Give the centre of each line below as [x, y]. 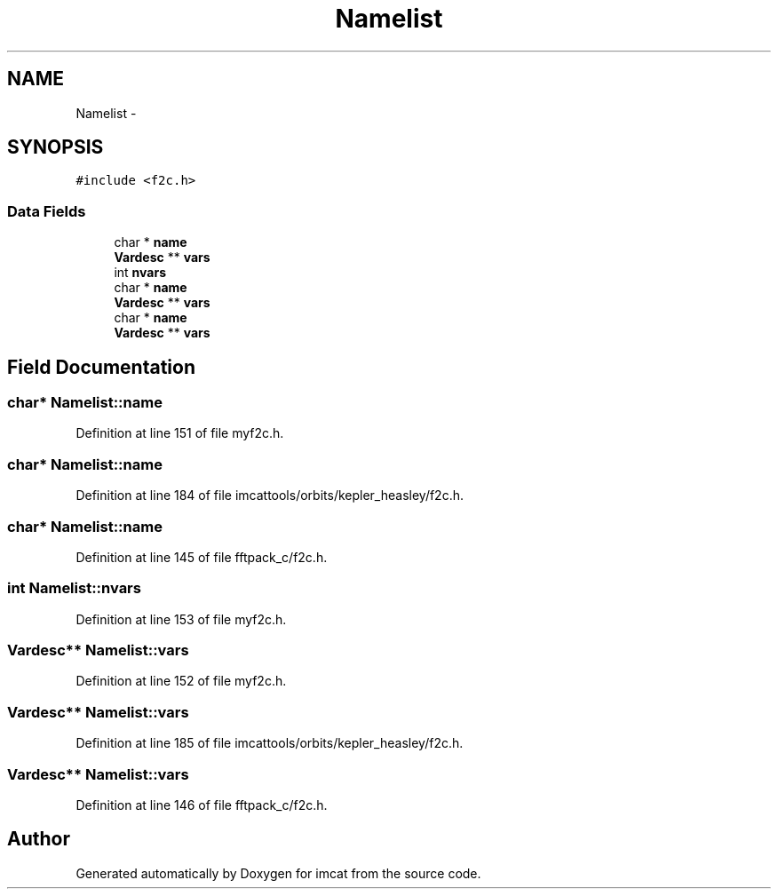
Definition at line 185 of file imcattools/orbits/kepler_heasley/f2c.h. [270, 743]
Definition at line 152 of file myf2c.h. [181, 681]
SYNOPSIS [56, 147]
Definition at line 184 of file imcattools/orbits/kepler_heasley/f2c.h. [270, 496]
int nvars [140, 273]
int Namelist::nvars [74, 588]
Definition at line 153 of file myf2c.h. [181, 619]
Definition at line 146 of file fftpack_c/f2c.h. [202, 805]
